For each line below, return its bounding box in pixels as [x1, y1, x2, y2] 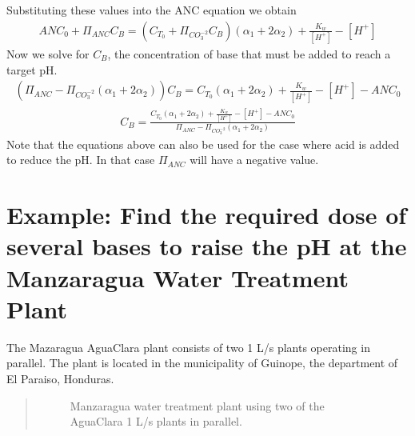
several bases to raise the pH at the [6, 230, 407, 262]
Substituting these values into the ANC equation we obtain [6, 2, 297, 18]
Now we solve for [6, 45, 90, 62]
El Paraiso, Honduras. [6, 370, 114, 386]
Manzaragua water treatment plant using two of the [70, 397, 325, 414]
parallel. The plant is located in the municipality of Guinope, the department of [6, 354, 398, 371]
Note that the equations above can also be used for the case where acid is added [6, 135, 400, 152]
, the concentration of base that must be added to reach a [107, 45, 391, 62]
